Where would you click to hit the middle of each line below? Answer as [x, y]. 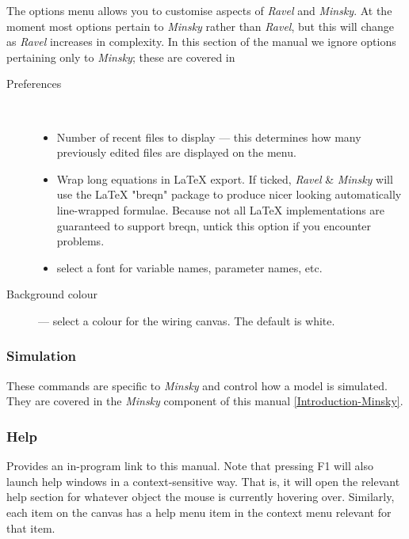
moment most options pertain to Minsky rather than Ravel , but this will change [201, 26]
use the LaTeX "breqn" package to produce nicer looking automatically [229, 194]
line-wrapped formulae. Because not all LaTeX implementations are [221, 209]
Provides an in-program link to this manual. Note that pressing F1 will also [190, 466]
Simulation [42, 356]
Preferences [34, 84]
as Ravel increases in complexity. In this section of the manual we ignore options [201, 42]
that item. [31, 528]
